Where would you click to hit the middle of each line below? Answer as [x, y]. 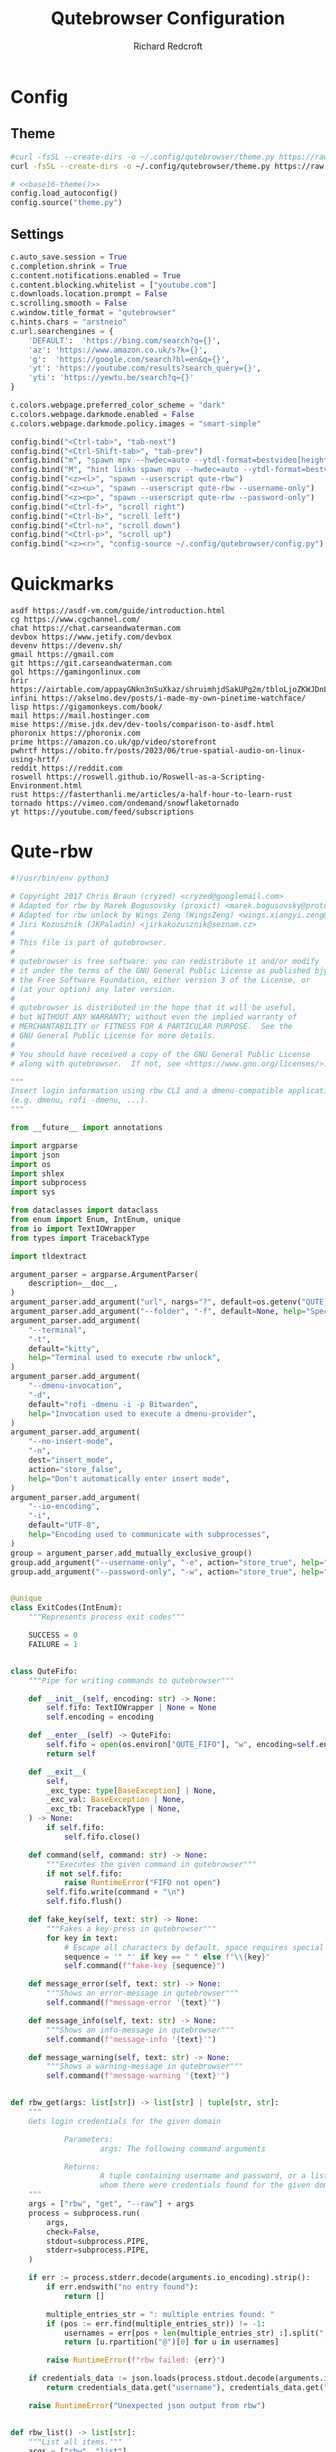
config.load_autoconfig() [64, 193]
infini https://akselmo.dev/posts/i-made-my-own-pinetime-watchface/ [158, 698]
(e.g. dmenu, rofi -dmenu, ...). [80, 1100]
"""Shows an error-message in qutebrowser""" [143, 1993]
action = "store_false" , [75, 1469]
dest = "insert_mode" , [71, 1460]
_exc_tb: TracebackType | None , [114, 1809]
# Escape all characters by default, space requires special [194, 1947]
